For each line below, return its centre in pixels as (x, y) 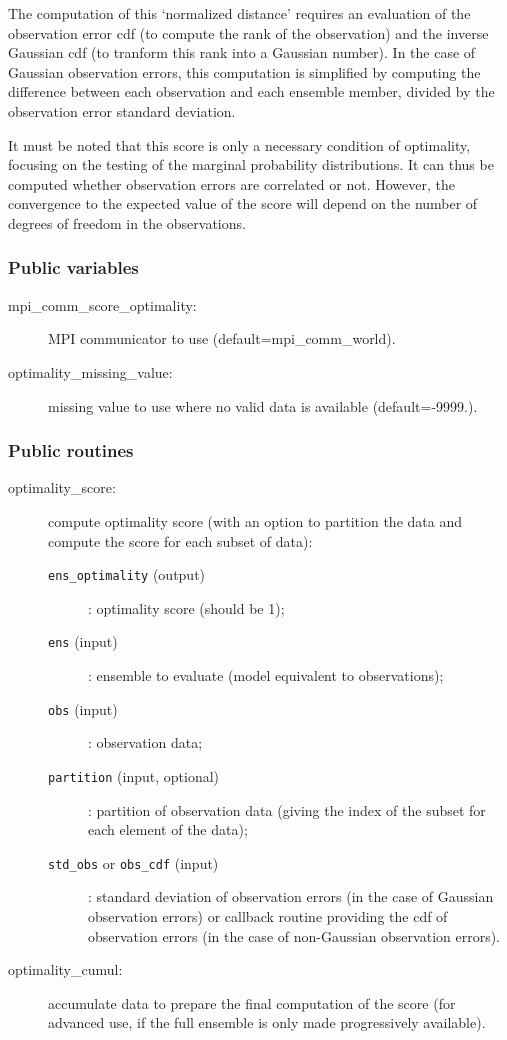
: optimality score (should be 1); (186, 607)
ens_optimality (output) (127, 574)
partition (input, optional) (134, 775)
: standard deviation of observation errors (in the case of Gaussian (291, 896)
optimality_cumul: (65, 969)
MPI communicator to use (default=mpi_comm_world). (222, 338)
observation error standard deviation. (122, 110)
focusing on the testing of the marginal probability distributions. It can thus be (251, 164)
